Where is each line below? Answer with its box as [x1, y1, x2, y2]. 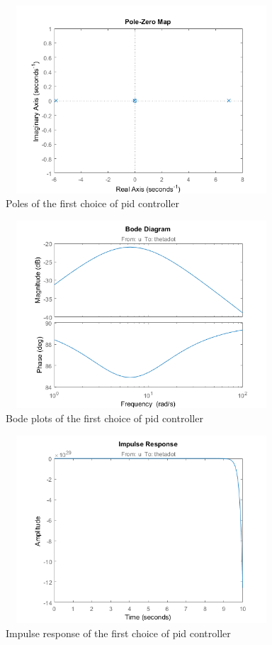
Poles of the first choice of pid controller [6, 196, 180, 211]
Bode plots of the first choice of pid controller [6, 410, 203, 425]
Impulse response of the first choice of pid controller [6, 625, 231, 640]
